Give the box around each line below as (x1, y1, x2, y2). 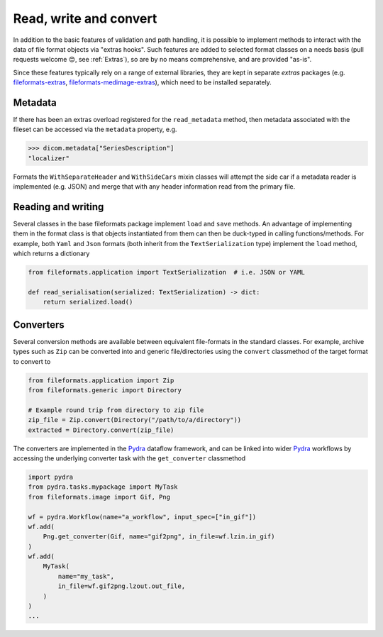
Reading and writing (13, 201, 104, 213)
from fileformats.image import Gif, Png (28, 493, 170, 501)
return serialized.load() (43, 298, 133, 306)
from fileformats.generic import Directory (28, 387, 182, 394)
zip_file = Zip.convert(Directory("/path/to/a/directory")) (28, 416, 242, 424)
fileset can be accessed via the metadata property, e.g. (13, 125, 177, 134)
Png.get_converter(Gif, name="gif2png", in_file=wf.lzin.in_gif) (43, 533, 275, 541)
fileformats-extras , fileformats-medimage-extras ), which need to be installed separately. (13, 78, 272, 87)
